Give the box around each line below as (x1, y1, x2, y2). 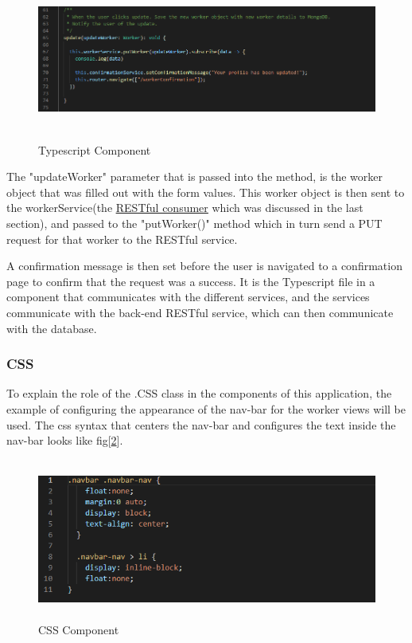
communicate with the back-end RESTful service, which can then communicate (6, 304, 394, 320)
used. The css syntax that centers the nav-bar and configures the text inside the (6, 416, 396, 433)
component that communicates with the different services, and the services (6, 288, 370, 305)
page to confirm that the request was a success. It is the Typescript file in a (6, 272, 375, 289)
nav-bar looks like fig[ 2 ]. (6, 432, 123, 449)
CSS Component (38, 621, 119, 638)
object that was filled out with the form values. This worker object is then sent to (6, 183, 405, 200)
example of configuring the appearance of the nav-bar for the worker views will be (6, 400, 406, 417)
